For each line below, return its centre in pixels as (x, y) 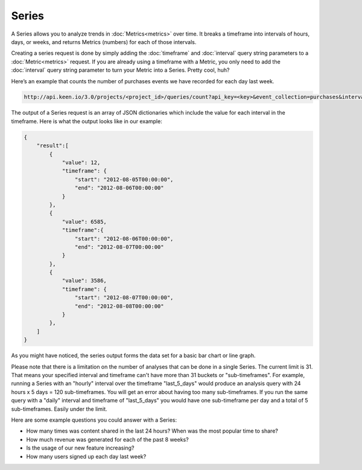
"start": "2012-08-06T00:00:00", (124, 239)
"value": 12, (81, 163)
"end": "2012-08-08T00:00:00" (119, 306)
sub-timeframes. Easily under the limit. (59, 409)
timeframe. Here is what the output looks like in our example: (87, 121)
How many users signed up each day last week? (86, 456)
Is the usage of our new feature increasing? (80, 448)
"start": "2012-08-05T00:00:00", (124, 179)
